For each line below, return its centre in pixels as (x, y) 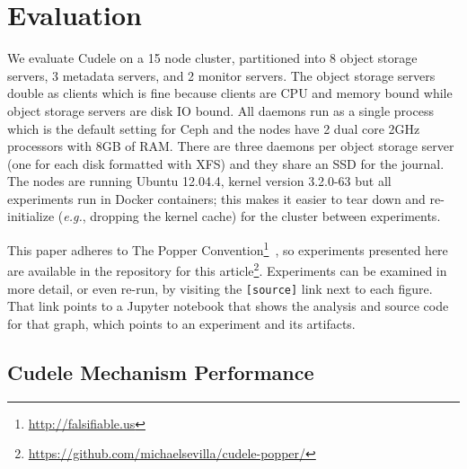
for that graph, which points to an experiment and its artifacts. (181, 323)
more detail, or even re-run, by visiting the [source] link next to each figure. (220, 288)
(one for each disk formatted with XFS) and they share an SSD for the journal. (226, 163)
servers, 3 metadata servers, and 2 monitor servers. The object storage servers (221, 75)
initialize (31, 216)
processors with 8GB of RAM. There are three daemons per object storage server (231, 146)
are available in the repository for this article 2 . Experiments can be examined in (227, 269)
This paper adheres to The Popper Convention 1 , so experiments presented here (228, 248)
